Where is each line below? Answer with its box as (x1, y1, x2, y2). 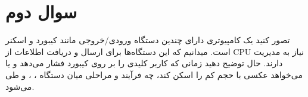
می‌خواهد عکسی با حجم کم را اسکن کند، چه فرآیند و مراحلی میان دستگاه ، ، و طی (5, 68, 303, 80)
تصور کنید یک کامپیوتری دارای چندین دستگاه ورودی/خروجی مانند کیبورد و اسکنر (5, 34, 290, 46)
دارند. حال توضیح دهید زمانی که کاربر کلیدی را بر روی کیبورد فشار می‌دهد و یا (5, 57, 283, 69)
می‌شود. (5, 80, 35, 92)
